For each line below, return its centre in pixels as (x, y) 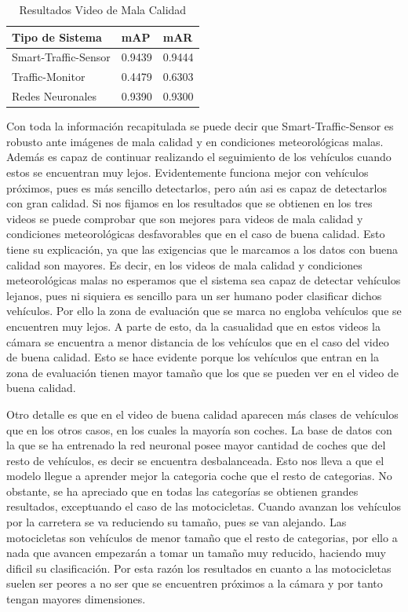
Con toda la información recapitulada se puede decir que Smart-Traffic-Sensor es (200, 126)
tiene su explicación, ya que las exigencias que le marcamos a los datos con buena (202, 249)
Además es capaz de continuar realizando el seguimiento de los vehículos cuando (199, 157)
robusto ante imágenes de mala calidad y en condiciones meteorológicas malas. (195, 141)
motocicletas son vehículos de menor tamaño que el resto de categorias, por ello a (202, 537)
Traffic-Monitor (49, 77)
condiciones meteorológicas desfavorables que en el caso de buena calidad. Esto (196, 234)
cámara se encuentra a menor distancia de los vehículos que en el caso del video (198, 341)
